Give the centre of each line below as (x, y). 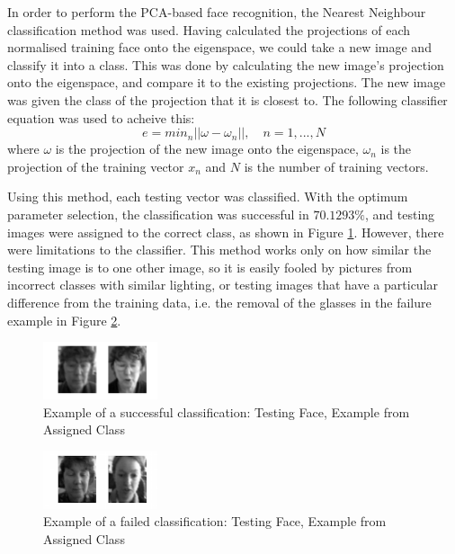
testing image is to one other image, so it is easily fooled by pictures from (210, 267)
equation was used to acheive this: (101, 117)
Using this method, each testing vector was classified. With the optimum (208, 197)
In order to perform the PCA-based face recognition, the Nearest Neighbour (217, 12)
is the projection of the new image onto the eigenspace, (207, 149)
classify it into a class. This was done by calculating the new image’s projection (226, 64)
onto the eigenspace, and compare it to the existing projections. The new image (227, 82)
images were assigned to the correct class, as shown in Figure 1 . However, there (226, 232)
